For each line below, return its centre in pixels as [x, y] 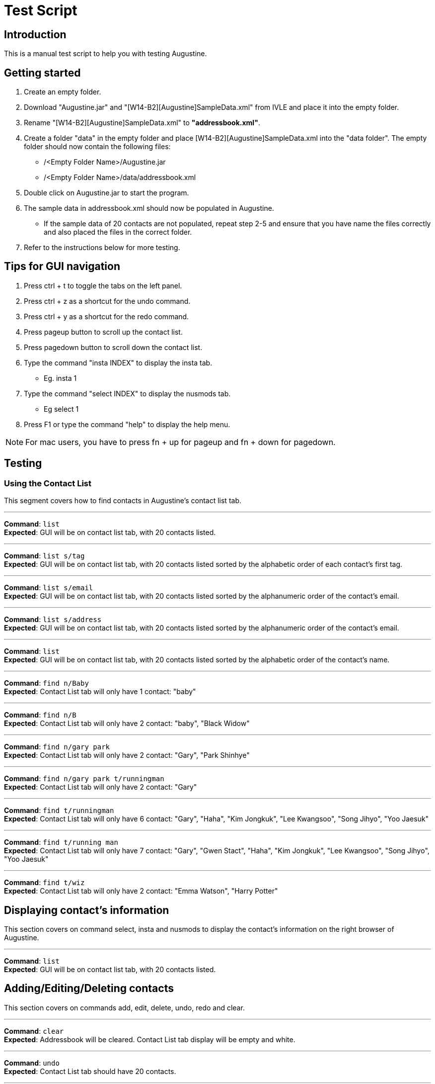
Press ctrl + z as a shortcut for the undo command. [107, 301]
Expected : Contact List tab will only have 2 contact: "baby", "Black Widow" [127, 723]
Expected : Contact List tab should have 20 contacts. [90, 1071]
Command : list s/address [53, 620]
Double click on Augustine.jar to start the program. [107, 193]
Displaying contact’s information [87, 910]
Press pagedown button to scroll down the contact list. [113, 347]
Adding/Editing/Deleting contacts [89, 989]
